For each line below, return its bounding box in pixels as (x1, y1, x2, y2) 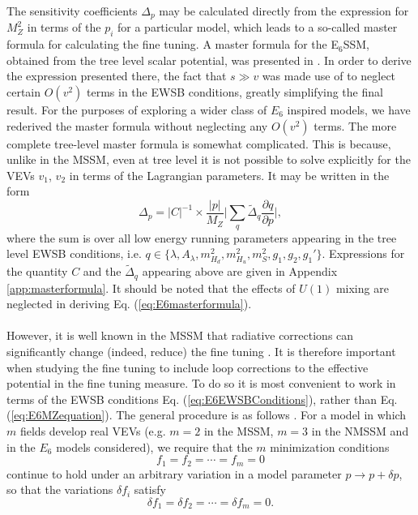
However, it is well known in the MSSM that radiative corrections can (6, 327, 354, 344)
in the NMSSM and (311, 423, 409, 440)
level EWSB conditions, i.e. (6, 245, 142, 262)
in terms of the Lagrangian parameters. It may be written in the (69, 166, 390, 183)
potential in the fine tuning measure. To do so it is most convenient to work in (6, 375, 396, 392)
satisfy (134, 481, 166, 498)
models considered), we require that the (56, 438, 253, 455)
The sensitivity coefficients (6, 2, 138, 19)
